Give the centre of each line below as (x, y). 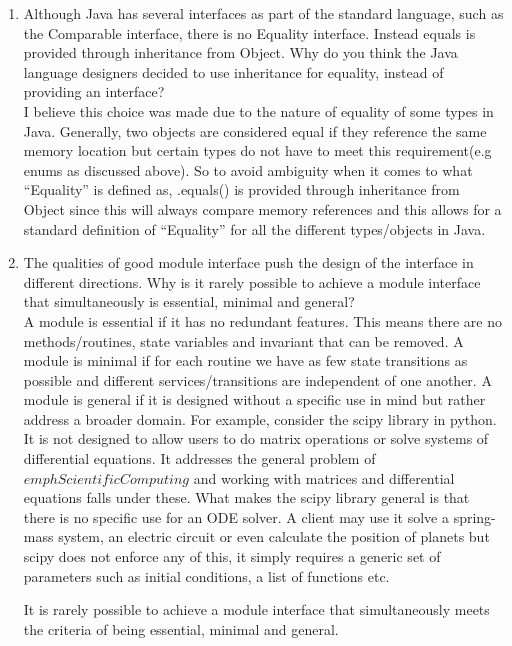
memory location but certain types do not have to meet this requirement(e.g (257, 150)
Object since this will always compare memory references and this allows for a (262, 208)
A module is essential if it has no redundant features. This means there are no (263, 320)
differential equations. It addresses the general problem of (199, 458)
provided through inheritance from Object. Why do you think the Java (240, 52)
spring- (474, 516)
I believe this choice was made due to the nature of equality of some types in (258, 110)
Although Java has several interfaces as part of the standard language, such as (263, 13)
